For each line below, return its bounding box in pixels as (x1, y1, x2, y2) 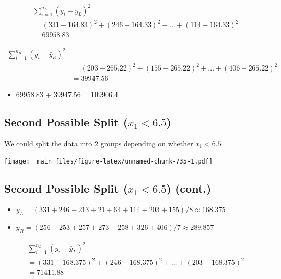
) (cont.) (166, 180, 212, 196)
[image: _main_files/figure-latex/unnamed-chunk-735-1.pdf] (4, 157, 213, 165)
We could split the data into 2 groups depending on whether (4, 137, 193, 148)
